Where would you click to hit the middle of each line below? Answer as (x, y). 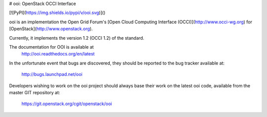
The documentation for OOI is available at (51, 47)
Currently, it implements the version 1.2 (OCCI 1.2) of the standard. (77, 38)
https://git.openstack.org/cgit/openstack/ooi (67, 104)
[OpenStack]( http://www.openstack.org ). (51, 29)
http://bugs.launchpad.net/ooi (52, 74)
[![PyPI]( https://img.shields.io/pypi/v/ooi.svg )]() (57, 13)
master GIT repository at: (35, 92)
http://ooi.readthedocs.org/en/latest (58, 54)
